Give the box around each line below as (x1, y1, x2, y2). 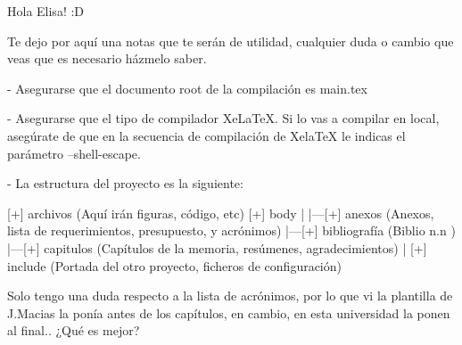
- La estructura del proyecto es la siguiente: (7, 174, 243, 193)
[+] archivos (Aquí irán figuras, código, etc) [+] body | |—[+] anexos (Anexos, (7, 203, 434, 222)
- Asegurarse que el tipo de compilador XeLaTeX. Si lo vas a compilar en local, (7, 109, 440, 127)
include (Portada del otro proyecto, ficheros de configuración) (7, 256, 342, 275)
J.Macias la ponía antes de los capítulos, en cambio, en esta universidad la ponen (7, 303, 450, 322)
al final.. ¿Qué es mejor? (7, 321, 140, 340)
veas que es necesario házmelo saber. (7, 49, 207, 68)
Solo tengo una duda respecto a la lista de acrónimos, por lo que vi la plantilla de (7, 286, 453, 305)
